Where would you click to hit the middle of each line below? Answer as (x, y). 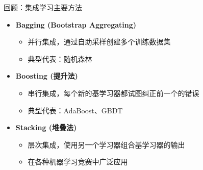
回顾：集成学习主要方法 (43, 7)
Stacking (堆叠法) (46, 127)
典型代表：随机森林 (60, 58)
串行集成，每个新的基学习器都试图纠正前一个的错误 (113, 93)
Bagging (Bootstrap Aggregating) (76, 24)
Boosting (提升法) (47, 76)
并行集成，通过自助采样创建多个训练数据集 (99, 42)
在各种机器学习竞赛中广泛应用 (78, 162)
